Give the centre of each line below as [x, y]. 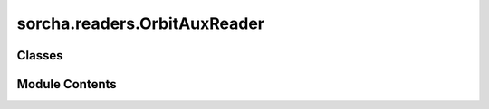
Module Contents [67, 84]
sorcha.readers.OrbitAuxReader [141, 23]
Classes [40, 55]
